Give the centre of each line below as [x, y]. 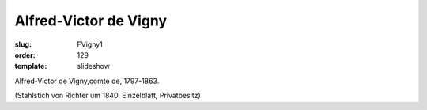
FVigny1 [90, 44]
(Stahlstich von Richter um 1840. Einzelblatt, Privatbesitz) [108, 96]
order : [25, 55]
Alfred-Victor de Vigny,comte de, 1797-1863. [87, 81]
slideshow [94, 66]
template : [31, 66]
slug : [23, 44]
